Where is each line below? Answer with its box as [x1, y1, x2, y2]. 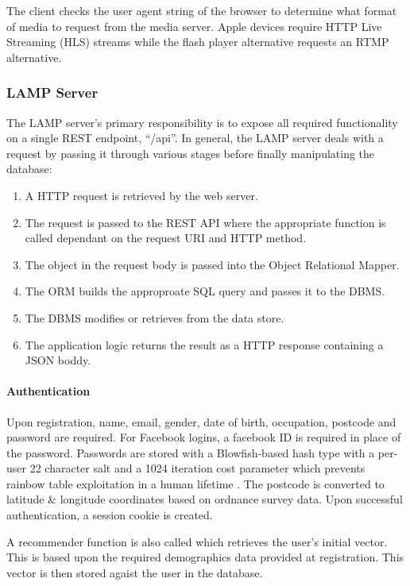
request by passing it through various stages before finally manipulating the [6, 145, 375, 161]
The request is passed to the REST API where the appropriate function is [25, 214, 386, 230]
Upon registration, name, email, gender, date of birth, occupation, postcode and [6, 413, 396, 430]
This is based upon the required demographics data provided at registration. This [6, 549, 404, 565]
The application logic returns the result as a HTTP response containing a [25, 336, 384, 353]
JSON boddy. [25, 352, 91, 368]
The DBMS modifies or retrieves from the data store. [25, 309, 284, 326]
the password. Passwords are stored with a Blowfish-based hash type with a [6, 444, 375, 461]
